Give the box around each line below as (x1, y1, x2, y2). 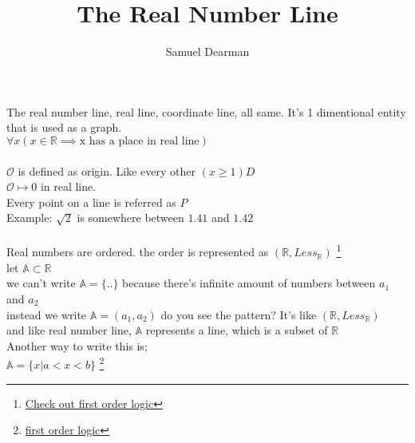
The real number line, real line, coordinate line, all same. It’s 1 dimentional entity (6, 103, 406, 120)
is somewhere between (77, 209, 184, 226)
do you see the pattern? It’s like (160, 306, 317, 322)
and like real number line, (6, 322, 132, 338)
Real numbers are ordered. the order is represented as (6, 243, 269, 260)
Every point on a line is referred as (6, 193, 176, 210)
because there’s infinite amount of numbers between (122, 275, 376, 291)
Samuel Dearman (165, 43, 250, 60)
